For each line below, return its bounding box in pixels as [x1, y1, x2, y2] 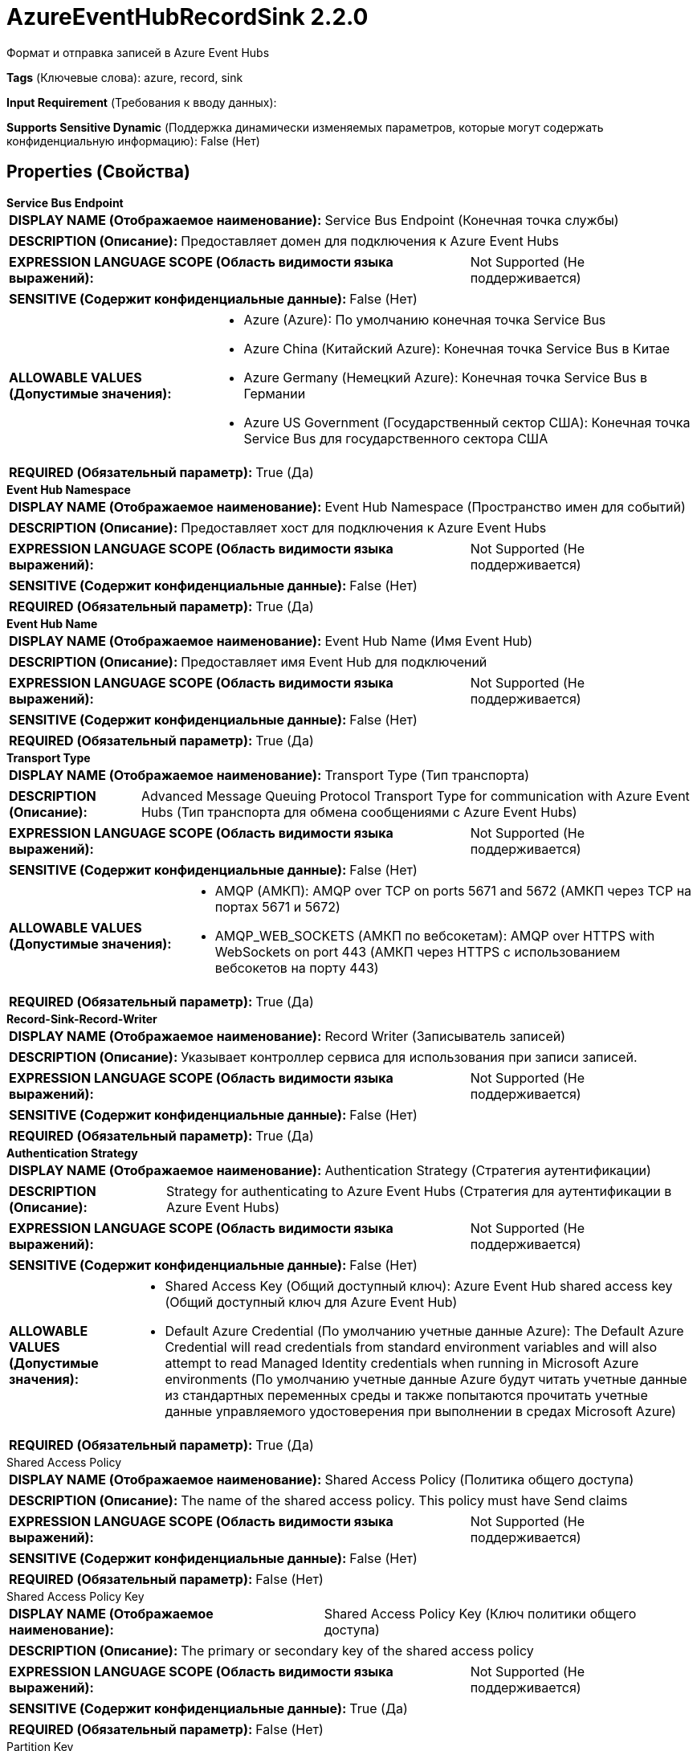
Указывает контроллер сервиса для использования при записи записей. [181, 1048, 638, 1065]
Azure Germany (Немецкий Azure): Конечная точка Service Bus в [243, 369, 648, 386]
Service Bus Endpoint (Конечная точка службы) [324, 211, 619, 228]
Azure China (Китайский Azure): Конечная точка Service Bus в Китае [243, 340, 671, 357]
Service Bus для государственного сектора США [243, 430, 548, 447]
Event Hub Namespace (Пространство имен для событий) [324, 498, 686, 515]
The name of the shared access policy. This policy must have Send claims [181, 1492, 628, 1508]
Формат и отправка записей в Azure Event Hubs [6, 45, 270, 59]
